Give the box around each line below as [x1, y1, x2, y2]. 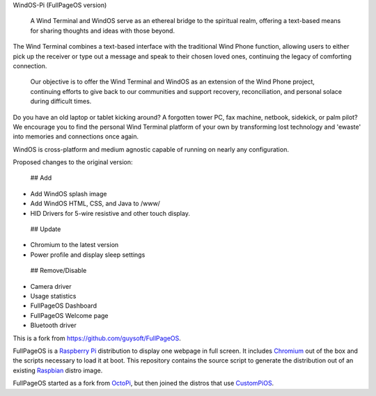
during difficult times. [30, 97, 92, 106]
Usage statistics [30, 292, 77, 300]
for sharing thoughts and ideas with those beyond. [30, 26, 175, 35]
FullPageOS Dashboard [30, 301, 97, 310]
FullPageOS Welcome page [30, 311, 109, 319]
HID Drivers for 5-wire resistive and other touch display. [30, 209, 191, 217]
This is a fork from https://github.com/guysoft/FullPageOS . [13, 334, 181, 342]
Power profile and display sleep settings [30, 251, 146, 259]
